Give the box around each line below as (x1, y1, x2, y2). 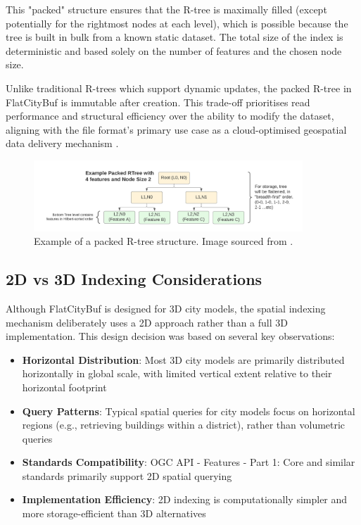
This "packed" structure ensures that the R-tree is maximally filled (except (6, 2, 327, 16)
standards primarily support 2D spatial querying (22, 468, 232, 483)
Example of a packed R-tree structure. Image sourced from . (34, 234, 293, 248)
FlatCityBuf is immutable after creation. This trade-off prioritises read (6, 94, 310, 109)
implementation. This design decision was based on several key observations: (6, 329, 335, 343)
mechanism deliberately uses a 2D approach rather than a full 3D (6, 315, 288, 329)
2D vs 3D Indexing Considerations (6, 268, 262, 290)
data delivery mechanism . (6, 136, 119, 151)
